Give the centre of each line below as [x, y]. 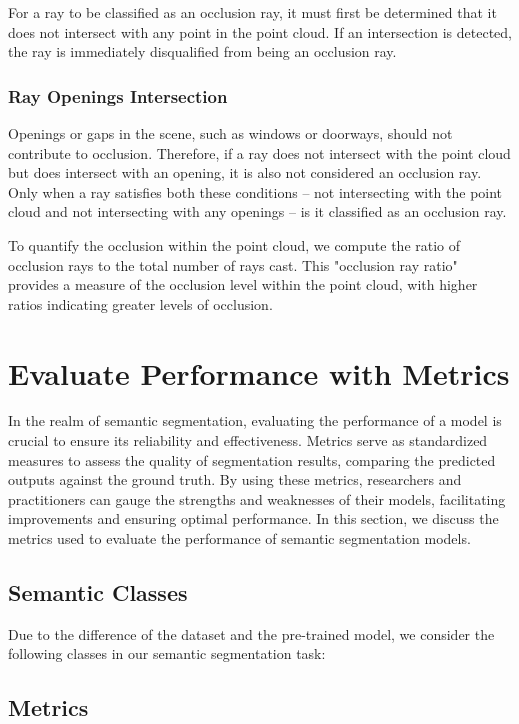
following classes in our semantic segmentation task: [167, 653]
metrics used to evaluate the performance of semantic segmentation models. [239, 538]
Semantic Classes [98, 592]
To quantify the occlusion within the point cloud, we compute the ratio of [234, 244]
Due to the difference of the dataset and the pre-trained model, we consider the [251, 633]
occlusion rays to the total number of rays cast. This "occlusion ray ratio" [233, 264]
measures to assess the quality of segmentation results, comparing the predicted [252, 459]
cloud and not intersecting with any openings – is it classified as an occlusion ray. [257, 211]
